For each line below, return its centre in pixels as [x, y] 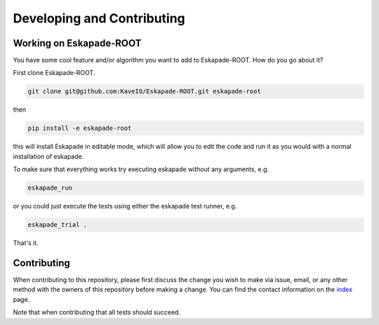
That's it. [26, 243]
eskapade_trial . [58, 225]
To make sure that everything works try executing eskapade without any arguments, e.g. [141, 169]
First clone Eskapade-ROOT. [54, 73]
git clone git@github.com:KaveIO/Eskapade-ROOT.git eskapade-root [144, 92]
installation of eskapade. [48, 156]
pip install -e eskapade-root [80, 128]
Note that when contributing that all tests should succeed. [97, 312]
